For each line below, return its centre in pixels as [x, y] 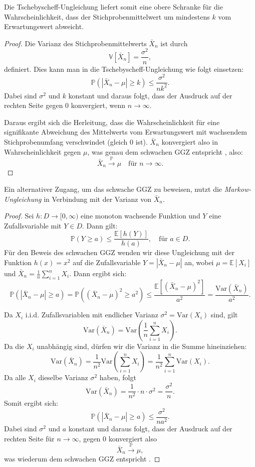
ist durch [174, 43]
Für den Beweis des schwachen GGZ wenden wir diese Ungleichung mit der [119, 252]
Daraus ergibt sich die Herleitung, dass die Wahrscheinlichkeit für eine [112, 122]
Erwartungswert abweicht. [44, 26]
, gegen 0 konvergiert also [118, 438]
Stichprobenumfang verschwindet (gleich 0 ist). [76, 141]
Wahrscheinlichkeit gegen [43, 151]
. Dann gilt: [100, 225]
